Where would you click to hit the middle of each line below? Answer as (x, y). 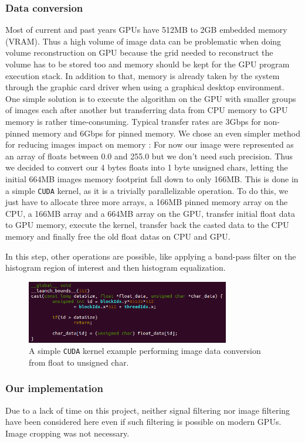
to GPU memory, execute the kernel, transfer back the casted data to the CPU (147, 225)
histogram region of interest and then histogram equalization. (116, 267)
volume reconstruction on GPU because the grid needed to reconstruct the (139, 52)
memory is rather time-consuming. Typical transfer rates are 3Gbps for (133, 121)
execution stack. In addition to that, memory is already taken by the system (143, 75)
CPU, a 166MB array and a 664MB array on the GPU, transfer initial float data (150, 213)
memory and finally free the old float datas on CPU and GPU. (118, 236)
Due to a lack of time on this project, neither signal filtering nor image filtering (148, 410)
